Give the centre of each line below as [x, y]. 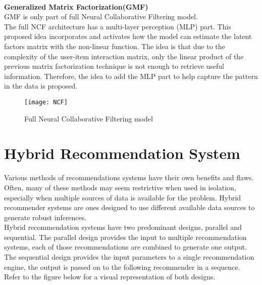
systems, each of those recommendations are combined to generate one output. [126, 247]
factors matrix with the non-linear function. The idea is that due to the [115, 46]
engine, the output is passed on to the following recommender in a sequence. [122, 267]
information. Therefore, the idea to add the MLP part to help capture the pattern [131, 76]
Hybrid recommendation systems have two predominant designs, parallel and [123, 227]
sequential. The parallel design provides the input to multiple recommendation [125, 237]
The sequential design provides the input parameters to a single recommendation [129, 257]
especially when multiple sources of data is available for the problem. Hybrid [123, 197]
